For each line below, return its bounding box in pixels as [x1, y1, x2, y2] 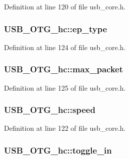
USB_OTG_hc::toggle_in [4, 144, 112, 156]
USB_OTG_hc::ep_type [4, 22, 107, 35]
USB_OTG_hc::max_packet [4, 63, 123, 75]
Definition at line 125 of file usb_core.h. [4, 82, 126, 93]
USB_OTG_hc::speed [4, 104, 96, 116]
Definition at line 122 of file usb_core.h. [4, 123, 126, 133]
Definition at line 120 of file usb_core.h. [4, 1, 126, 11]
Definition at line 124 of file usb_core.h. [4, 42, 126, 52]
